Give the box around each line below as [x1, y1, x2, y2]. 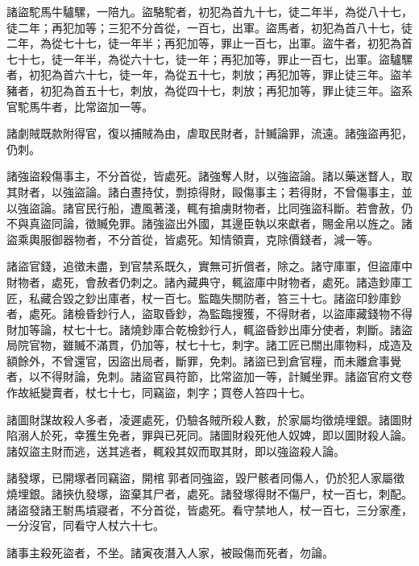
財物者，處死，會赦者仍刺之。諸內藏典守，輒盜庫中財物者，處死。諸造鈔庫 [6, 273, 401, 290]
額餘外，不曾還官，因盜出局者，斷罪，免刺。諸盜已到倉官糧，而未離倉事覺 [6, 352, 401, 369]
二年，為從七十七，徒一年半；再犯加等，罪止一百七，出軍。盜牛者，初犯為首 [6, 35, 413, 52]
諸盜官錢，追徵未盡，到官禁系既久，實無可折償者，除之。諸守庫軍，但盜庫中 [6, 258, 413, 275]
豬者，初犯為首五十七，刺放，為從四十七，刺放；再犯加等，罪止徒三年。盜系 [6, 81, 413, 98]
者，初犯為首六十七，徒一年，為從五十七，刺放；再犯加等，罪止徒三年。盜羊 [6, 66, 413, 83]
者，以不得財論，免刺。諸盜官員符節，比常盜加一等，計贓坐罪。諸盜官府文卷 [6, 368, 413, 385]
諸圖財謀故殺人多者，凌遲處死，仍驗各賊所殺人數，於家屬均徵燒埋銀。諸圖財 [6, 411, 413, 428]
